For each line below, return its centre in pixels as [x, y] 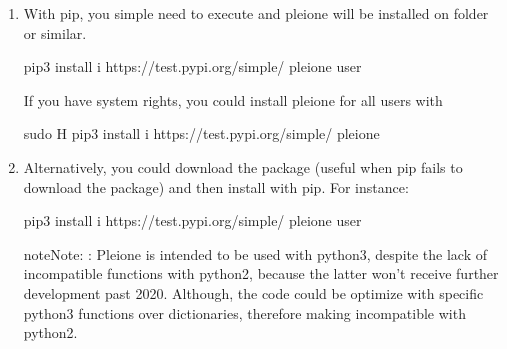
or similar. [55, 32]
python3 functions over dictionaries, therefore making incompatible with [244, 312]
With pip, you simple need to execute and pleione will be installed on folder [256, 13]
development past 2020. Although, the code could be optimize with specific [253, 292]
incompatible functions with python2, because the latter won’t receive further [261, 273]
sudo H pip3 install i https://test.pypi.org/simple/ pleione [201, 133]
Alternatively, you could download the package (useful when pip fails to [243, 166]
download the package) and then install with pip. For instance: [216, 186]
